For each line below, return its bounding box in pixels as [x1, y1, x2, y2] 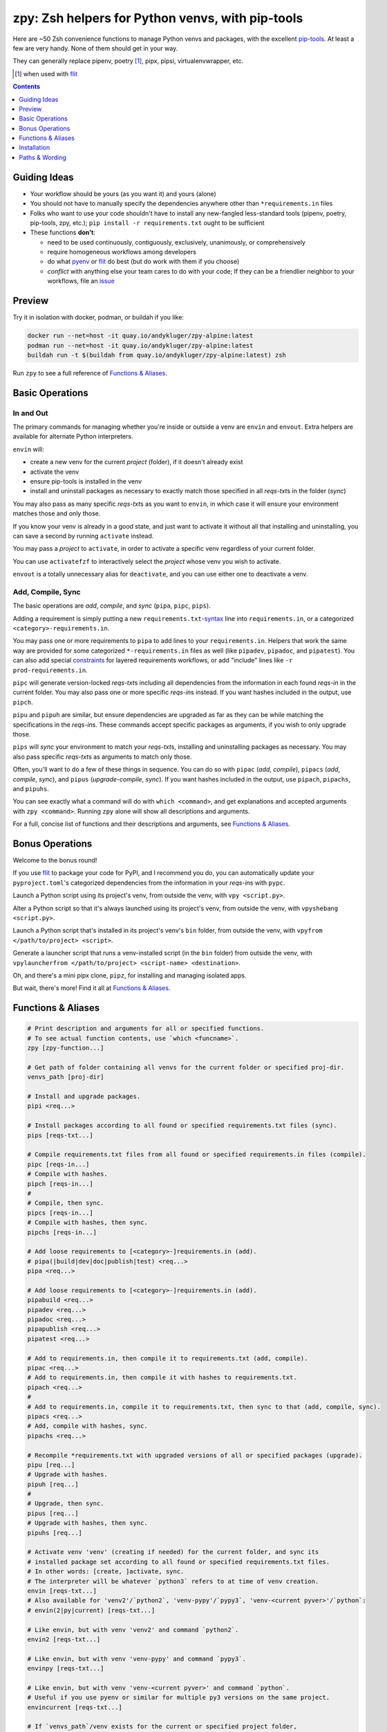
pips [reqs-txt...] [27, 1131, 93, 1139]
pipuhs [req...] [27, 1528, 83, 1537]
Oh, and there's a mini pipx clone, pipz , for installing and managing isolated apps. [12, 971, 247, 980]
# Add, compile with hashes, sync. [27, 1422, 148, 1430]
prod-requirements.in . [12, 666, 88, 674]
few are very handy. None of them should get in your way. [12, 44, 178, 52]
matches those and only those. [12, 509, 101, 518]
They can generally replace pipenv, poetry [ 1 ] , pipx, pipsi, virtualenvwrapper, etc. [12, 57, 244, 65]
